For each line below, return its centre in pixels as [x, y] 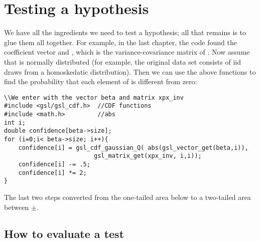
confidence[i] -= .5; [54, 164]
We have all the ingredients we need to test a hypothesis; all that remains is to [125, 32]
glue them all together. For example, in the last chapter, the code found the [120, 42]
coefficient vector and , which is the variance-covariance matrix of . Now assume [127, 52]
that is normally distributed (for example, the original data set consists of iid [122, 61]
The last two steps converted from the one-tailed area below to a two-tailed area [127, 197]
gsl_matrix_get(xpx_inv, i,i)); [148, 156]
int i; [15, 123]
